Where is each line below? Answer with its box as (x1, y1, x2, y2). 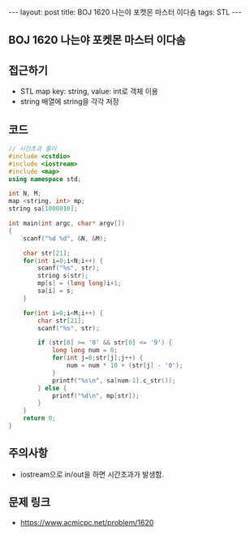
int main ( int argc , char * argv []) (8, 219, 126, 228)
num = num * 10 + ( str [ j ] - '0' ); (66, 361, 183, 370)
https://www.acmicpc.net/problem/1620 (19, 517, 154, 527)
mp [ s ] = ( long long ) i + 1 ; (37, 279, 122, 287)
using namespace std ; (8, 175, 82, 183)
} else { (37, 384, 67, 392)
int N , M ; (8, 189, 42, 198)
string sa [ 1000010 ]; (8, 205, 79, 213)
